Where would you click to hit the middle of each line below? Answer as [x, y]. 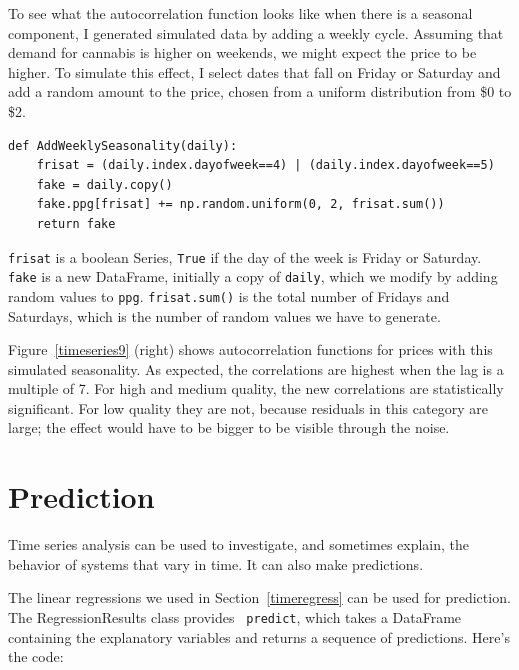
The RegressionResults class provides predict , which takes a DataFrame [235, 616]
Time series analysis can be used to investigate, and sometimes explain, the [239, 544]
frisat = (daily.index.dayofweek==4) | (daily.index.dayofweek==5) [265, 165]
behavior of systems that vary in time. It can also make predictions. [216, 563]
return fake [76, 223]
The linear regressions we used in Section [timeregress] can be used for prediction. [259, 597]
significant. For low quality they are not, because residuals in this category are [248, 407]
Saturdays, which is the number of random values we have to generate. [224, 315]
